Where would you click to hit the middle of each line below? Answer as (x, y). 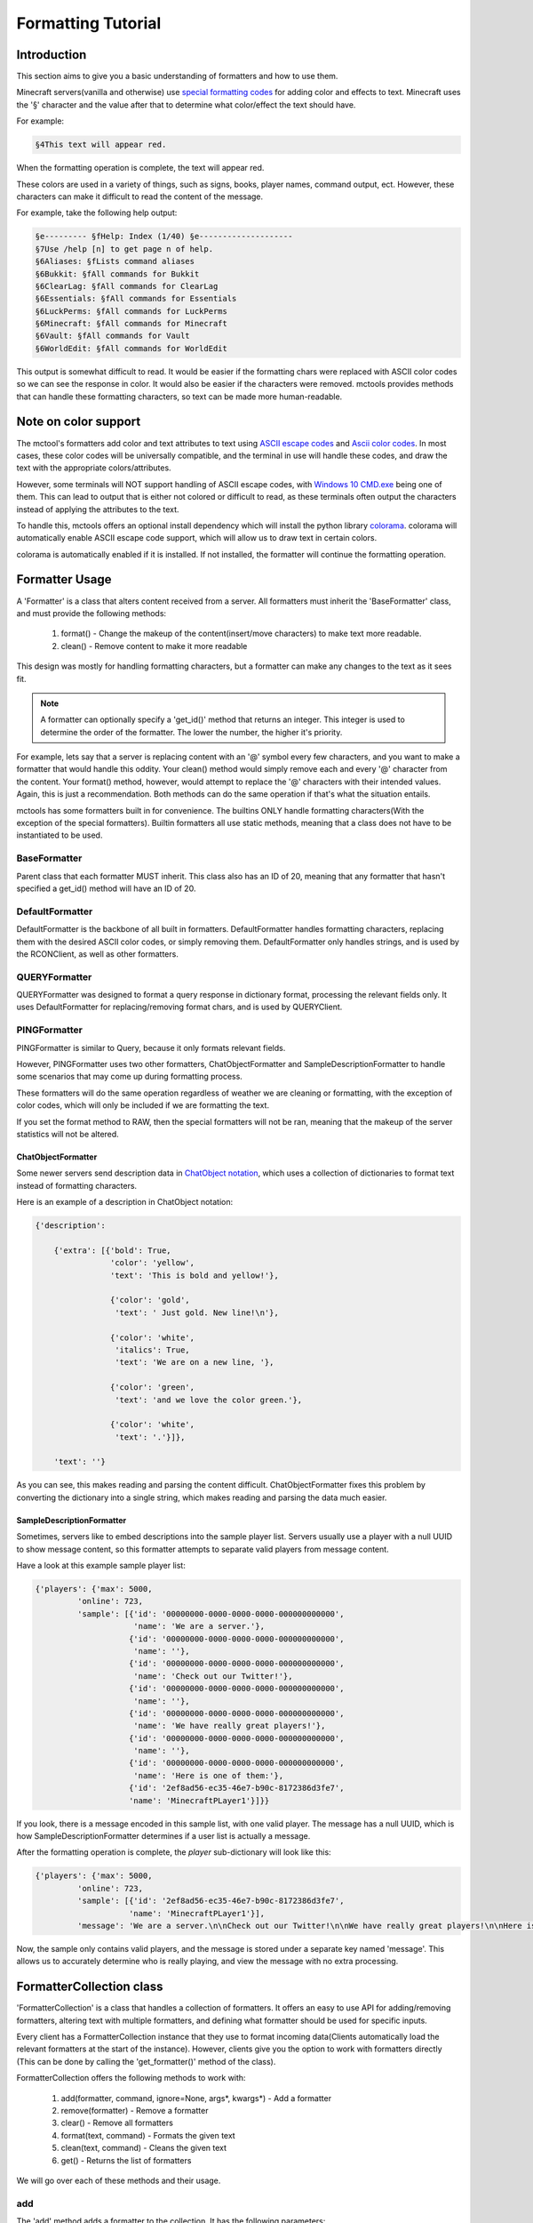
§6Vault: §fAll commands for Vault (112, 336)
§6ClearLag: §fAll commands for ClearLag (127, 286)
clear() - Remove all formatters (117, 2123)
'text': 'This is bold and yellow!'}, (194, 1275)
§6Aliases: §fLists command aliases (115, 261)
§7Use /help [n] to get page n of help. (124, 249)
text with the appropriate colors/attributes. (94, 468)
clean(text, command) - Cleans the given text (143, 2148)
